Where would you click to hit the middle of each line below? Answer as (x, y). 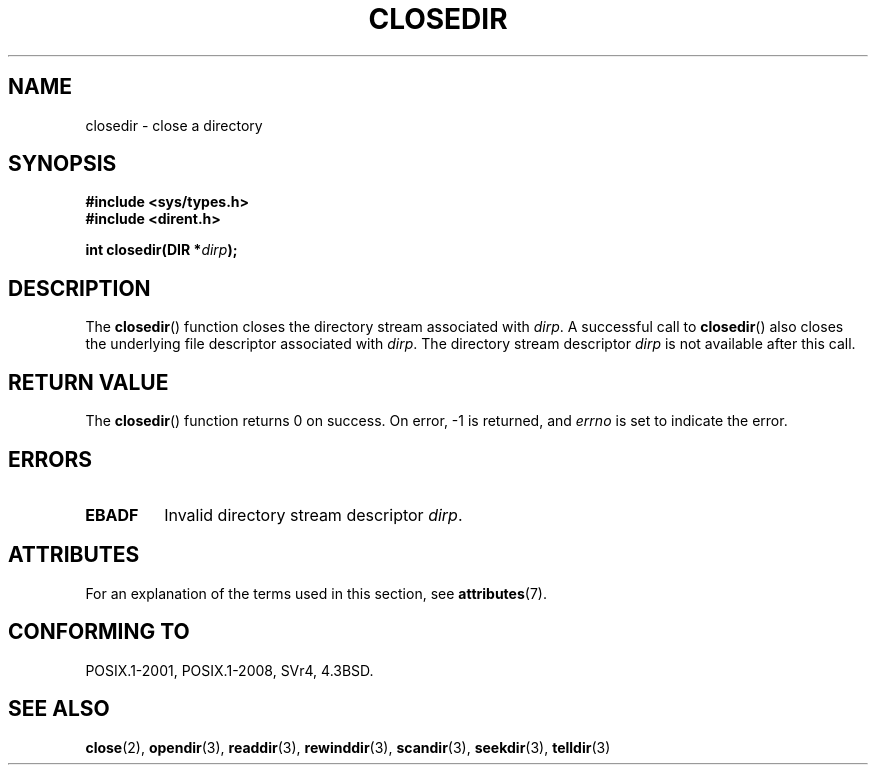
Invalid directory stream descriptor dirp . (313, 514)
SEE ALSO (59, 709)
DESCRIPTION (79, 288)
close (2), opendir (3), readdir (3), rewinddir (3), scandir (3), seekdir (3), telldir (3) (348, 747)
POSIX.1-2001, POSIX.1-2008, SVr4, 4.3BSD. (229, 670)
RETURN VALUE (88, 382)
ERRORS (50, 459)
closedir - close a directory (174, 125)
